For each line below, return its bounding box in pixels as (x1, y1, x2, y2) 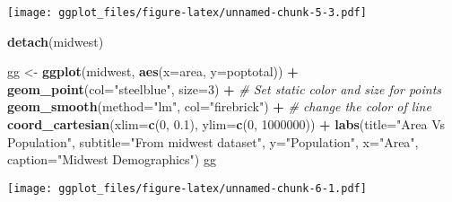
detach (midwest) (7, 31, 104, 50)
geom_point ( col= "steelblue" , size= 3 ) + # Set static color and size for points (7, 79, 442, 98)
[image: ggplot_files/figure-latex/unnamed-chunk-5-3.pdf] (7, 6, 367, 19)
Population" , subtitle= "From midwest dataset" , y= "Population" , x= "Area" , (7, 132, 419, 151)
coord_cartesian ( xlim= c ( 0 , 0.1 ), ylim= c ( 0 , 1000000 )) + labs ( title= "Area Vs (7, 115, 446, 134)
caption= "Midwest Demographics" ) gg (7, 150, 216, 169)
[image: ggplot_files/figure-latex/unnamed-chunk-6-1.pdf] (7, 181, 367, 195)
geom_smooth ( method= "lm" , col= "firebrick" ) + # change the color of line (7, 97, 431, 116)
